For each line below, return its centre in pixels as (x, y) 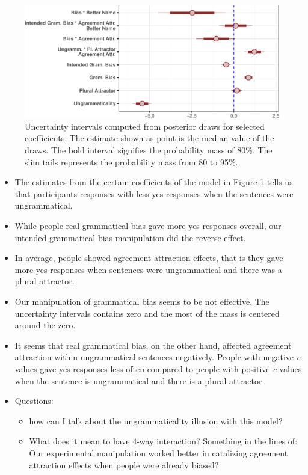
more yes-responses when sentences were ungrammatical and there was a (148, 269)
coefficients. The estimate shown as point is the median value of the (149, 138)
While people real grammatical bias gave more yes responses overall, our (148, 226)
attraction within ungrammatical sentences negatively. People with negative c (158, 357)
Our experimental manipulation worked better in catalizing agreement (159, 452)
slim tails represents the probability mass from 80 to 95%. (131, 161)
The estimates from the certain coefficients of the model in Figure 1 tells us (154, 182)
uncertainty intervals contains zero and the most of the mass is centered (147, 313)
